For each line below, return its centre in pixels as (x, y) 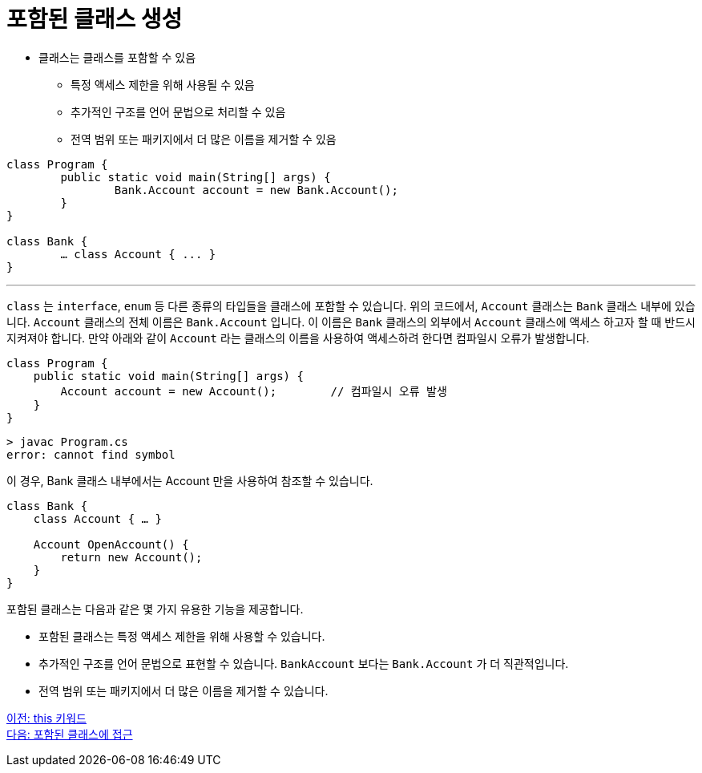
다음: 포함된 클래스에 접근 (70, 734)
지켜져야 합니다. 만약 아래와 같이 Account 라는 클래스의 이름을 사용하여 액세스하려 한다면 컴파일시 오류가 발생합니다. (298, 338)
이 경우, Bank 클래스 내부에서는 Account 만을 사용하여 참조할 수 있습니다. (190, 480)
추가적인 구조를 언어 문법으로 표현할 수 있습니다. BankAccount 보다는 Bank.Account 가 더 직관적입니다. (304, 663)
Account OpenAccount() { (111, 544)
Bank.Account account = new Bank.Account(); (256, 190)
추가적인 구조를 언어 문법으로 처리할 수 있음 (178, 111)
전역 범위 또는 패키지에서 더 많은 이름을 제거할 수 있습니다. (184, 690)
